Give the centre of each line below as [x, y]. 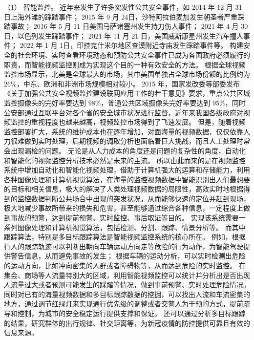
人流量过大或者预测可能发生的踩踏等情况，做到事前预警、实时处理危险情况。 [127, 285]
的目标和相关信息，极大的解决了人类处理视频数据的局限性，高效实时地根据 [124, 189]
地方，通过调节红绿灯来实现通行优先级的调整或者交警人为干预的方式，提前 [124, 304]
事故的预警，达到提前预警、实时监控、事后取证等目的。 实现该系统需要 [125, 218]
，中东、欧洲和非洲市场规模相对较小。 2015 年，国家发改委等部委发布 [128, 83]
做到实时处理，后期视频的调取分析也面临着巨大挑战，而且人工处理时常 [137, 141]
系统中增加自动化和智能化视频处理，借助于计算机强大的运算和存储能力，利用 [127, 170]
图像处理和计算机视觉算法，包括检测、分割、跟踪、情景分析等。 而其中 [131, 227]
